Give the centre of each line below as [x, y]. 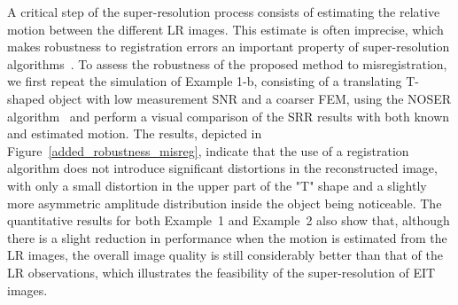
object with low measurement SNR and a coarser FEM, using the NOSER [250, 98]
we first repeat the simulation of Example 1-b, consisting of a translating [205, 81]
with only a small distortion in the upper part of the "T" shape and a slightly [217, 185]
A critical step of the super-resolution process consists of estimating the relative [224, 12]
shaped [26, 98]
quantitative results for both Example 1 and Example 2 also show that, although [229, 220]
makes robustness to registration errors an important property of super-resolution [229, 47]
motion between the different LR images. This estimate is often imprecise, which [225, 29]
